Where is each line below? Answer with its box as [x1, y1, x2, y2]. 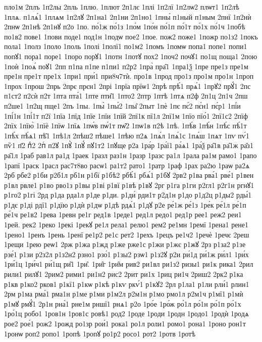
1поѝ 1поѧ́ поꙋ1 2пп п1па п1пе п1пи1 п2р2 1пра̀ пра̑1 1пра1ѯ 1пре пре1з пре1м [4, 61, 248, 71]
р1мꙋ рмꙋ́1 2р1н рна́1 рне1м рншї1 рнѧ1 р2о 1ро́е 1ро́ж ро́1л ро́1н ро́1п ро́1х [4, 298, 241, 309]
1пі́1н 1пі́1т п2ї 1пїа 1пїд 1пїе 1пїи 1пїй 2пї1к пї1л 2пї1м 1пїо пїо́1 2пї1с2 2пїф [4, 110, 248, 121]
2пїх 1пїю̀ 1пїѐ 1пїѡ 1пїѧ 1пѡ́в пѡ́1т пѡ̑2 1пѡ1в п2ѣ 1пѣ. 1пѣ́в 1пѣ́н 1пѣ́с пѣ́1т [4, 120, 247, 131]
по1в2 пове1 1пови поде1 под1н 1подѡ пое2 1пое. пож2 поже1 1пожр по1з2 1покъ [4, 31, 258, 41]
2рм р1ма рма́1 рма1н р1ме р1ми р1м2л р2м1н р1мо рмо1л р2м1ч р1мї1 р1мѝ [4, 288, 243, 299]
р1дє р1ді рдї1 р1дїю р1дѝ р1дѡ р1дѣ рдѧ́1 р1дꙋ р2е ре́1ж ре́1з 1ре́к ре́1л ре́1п [4, 199, 246, 210]
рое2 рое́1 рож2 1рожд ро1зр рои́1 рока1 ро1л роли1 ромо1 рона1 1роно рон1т [4, 318, 246, 328]
